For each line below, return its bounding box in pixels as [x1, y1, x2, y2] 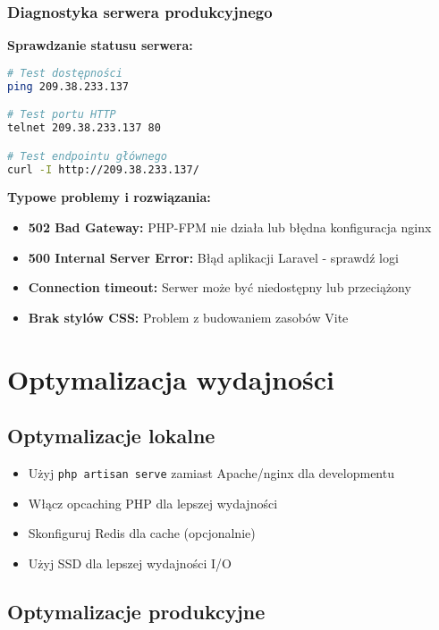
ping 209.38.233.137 [7, 80, 130, 93]
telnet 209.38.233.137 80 [7, 122, 161, 135]
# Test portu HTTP [7, 108, 116, 122]
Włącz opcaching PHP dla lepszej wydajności [28, 493, 278, 512]
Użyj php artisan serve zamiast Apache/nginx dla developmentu [28, 463, 394, 482]
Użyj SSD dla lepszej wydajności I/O [28, 553, 232, 572]
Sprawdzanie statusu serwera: [7, 36, 193, 55]
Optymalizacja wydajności [7, 360, 334, 397]
